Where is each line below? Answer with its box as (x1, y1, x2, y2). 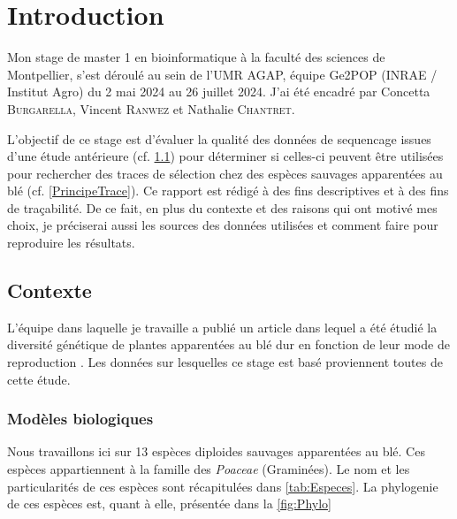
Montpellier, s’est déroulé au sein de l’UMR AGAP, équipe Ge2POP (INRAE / (7, 65, 438, 83)
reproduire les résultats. (7, 233, 135, 252)
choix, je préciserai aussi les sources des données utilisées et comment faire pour (7, 216, 438, 234)
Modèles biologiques (7, 408, 154, 430)
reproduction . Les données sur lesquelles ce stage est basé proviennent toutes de (7, 353, 443, 371)
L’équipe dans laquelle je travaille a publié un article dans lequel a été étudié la (7, 317, 438, 336)
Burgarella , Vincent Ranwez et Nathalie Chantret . (7, 99, 295, 118)
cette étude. (7, 370, 71, 388)
